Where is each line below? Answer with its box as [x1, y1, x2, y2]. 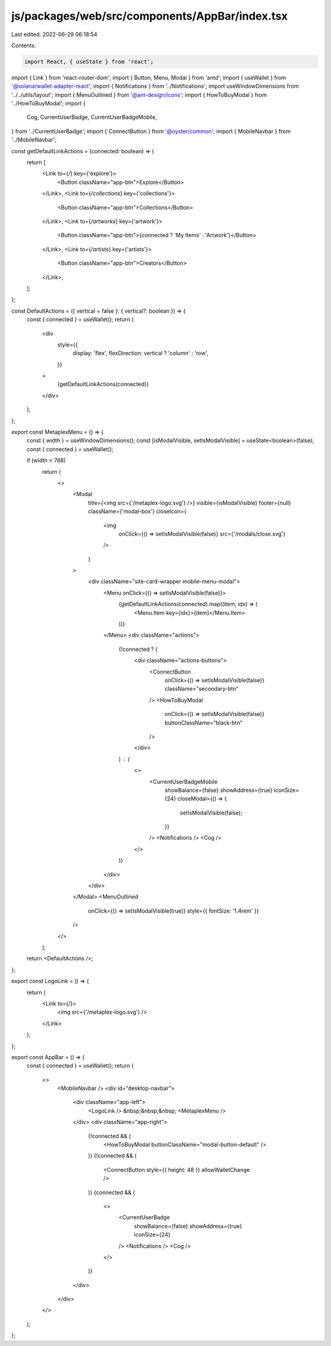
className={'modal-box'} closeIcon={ [88, 508, 187, 515]
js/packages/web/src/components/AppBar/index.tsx [11, 9, 288, 23]
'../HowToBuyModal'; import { [11, 100, 86, 107]
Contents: [11, 42, 36, 49]
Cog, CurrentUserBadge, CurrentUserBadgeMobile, [26, 113, 158, 121]
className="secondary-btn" [164, 685, 239, 693]
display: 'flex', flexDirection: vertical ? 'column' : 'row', [72, 349, 208, 357]
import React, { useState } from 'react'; [24, 58, 154, 65]
